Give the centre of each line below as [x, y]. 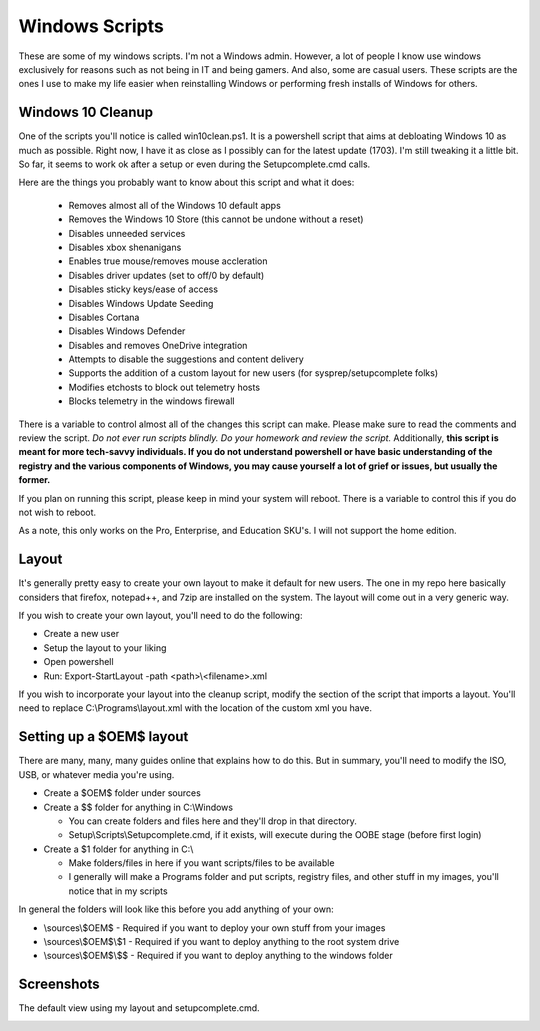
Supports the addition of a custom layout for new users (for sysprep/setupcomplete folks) [253, 373]
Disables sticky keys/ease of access [143, 289]
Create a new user [81, 634]
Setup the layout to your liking [105, 647]
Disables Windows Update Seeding [141, 303]
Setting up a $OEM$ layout [103, 736]
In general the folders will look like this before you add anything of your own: [176, 909]
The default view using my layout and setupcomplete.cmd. [139, 1008]
